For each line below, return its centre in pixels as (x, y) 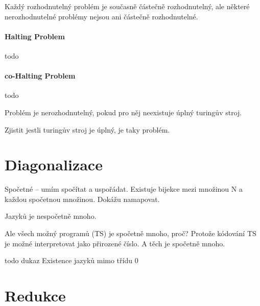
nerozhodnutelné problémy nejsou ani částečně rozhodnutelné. (101, 16)
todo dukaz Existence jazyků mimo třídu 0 (72, 260)
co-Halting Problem (40, 76)
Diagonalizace (54, 164)
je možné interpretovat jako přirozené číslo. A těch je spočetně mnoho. (115, 243)
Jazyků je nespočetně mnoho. (51, 216)
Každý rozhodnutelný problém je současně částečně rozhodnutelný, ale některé (127, 6)
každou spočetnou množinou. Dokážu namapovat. (82, 199)
